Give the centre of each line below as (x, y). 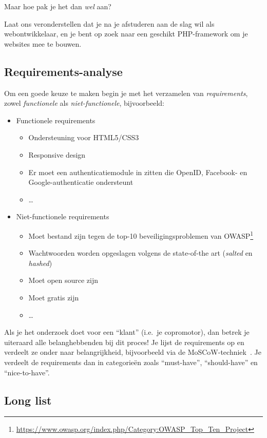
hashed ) (40, 263)
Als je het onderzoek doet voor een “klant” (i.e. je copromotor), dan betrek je (127, 332)
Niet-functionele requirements (63, 216)
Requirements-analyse (63, 71)
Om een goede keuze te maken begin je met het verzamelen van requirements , (126, 93)
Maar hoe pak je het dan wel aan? (58, 6)
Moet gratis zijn (54, 297)
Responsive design (57, 154)
